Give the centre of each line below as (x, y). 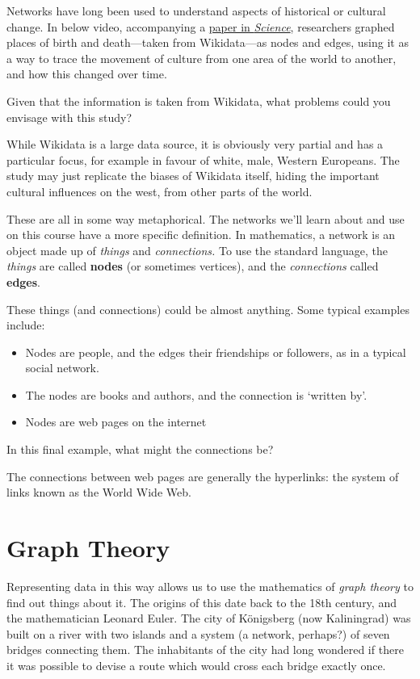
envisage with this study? (69, 117)
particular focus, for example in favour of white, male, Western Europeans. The (203, 159)
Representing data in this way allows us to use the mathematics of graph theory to (210, 586)
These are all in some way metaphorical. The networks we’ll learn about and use (206, 218)
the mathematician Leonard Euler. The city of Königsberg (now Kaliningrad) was (209, 618)
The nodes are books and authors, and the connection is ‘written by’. (196, 394)
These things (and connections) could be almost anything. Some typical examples (208, 309)
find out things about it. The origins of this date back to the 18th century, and (202, 602)
